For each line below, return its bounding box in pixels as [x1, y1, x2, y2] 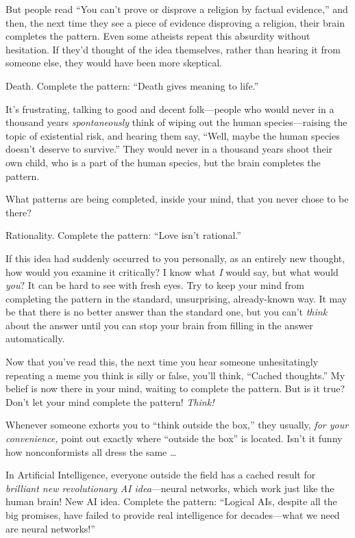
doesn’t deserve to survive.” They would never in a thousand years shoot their [5, 142, 333, 156]
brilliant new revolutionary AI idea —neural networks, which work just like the [5, 481, 334, 495]
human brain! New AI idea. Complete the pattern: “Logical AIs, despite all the [5, 494, 337, 509]
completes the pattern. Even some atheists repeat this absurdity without [5, 29, 310, 43]
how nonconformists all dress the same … [5, 444, 177, 459]
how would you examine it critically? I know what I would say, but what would [5, 264, 339, 279]
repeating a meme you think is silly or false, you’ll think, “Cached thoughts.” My [5, 368, 345, 382]
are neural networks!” [5, 521, 95, 535]
